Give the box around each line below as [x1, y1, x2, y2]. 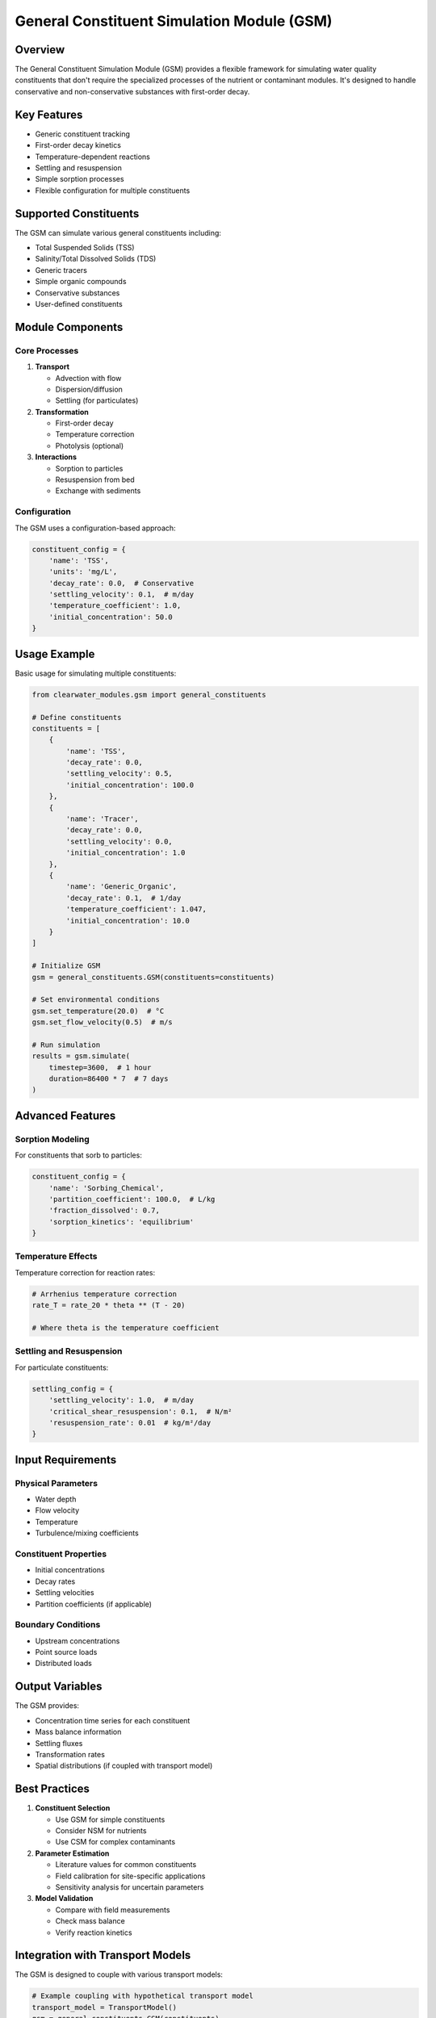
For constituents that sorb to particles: [15, 1150, 143, 1160]
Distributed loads [35, 1659, 92, 1668]
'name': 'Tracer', [65, 814, 139, 823]
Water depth [35, 1494, 77, 1505]
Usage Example [15, 647, 95, 661]
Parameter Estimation [35, 1848, 110, 1858]
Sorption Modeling [15, 1133, 90, 1145]
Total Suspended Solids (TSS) [35, 243, 135, 252]
